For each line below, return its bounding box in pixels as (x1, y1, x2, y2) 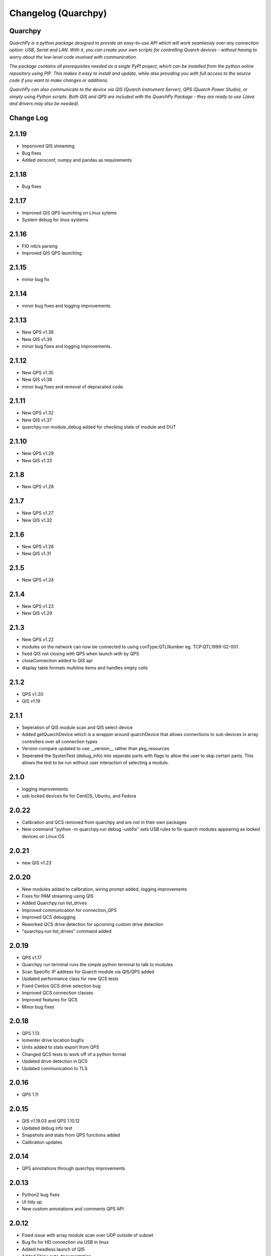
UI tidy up (22, 1199, 42, 1205)
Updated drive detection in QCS (22, 1058, 88, 1065)
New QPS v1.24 (22, 577, 54, 583)
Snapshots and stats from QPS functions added (22, 1132, 120, 1138)
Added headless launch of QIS (22, 1246, 85, 1252)
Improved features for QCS (22, 997, 78, 1003)
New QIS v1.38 (22, 377, 52, 383)
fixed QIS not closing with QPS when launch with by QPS (22, 651, 140, 657)
